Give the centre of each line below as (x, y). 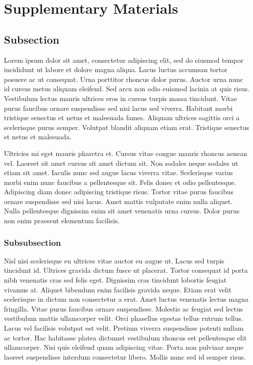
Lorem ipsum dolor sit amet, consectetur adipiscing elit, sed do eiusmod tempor (124, 60)
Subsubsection (33, 242)
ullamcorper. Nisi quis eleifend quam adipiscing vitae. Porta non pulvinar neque (124, 347)
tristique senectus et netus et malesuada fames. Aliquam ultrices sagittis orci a (122, 117)
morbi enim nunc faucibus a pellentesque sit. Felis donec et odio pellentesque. (120, 182)
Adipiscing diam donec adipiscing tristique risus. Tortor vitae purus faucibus (119, 192)
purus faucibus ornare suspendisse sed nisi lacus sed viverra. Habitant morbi (118, 108)
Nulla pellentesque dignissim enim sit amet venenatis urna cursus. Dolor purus (122, 211)
